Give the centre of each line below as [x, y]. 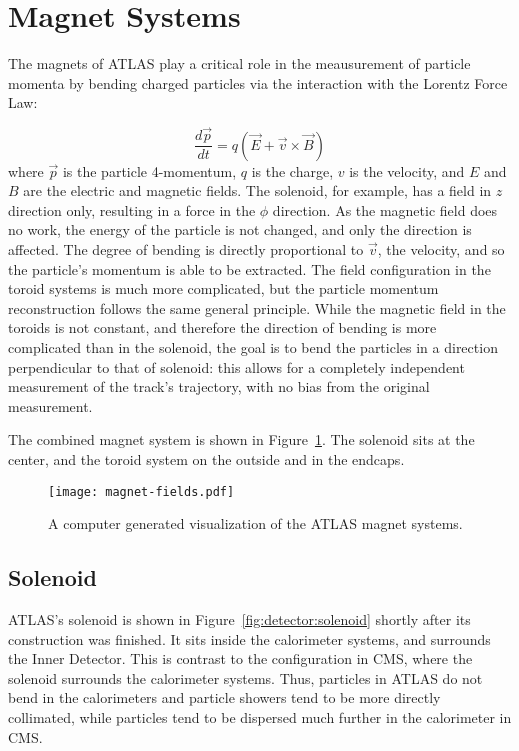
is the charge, [292, 170]
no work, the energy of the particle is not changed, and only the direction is [240, 229]
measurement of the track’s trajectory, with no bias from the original [219, 386]
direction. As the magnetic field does [385, 209]
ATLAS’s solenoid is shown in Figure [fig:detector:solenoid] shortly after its [239, 618]
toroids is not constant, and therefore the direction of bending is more [222, 327]
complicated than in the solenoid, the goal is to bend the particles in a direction [253, 346]
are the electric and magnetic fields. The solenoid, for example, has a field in [257, 190]
